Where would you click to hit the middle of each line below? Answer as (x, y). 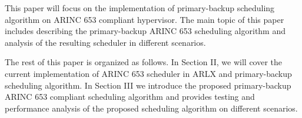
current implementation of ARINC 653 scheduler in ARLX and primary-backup (148, 73)
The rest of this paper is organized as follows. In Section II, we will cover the (144, 62)
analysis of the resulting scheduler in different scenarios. (105, 42)
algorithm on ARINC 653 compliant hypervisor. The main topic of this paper (145, 19)
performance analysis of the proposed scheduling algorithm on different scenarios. (151, 108)
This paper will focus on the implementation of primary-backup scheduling (140, 8)
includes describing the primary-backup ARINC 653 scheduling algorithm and (145, 31)
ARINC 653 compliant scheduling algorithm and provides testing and (130, 97)
